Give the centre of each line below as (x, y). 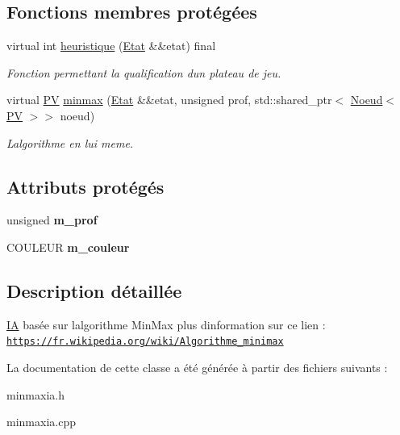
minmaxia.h (35, 394)
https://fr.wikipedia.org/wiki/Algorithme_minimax (145, 342)
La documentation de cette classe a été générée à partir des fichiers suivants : (197, 368)
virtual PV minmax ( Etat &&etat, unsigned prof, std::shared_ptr (169, 100)
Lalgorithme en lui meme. (70, 142)
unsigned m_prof (52, 220)
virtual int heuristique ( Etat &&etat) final (111, 46)
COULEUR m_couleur (68, 247)
